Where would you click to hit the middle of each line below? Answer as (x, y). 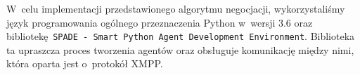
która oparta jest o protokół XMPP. (85, 63)
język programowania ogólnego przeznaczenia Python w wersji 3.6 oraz (160, 22)
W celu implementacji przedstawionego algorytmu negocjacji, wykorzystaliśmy (176, 8)
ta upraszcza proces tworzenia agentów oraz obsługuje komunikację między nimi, (180, 49)
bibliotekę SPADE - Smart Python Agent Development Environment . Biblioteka (181, 36)
